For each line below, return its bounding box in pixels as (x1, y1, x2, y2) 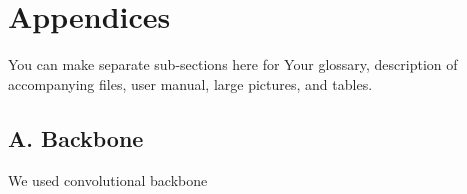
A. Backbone (8, 122, 144, 153)
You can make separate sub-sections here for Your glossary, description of (8, 54, 458, 75)
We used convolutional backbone (8, 169, 208, 190)
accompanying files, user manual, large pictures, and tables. (8, 73, 373, 94)
